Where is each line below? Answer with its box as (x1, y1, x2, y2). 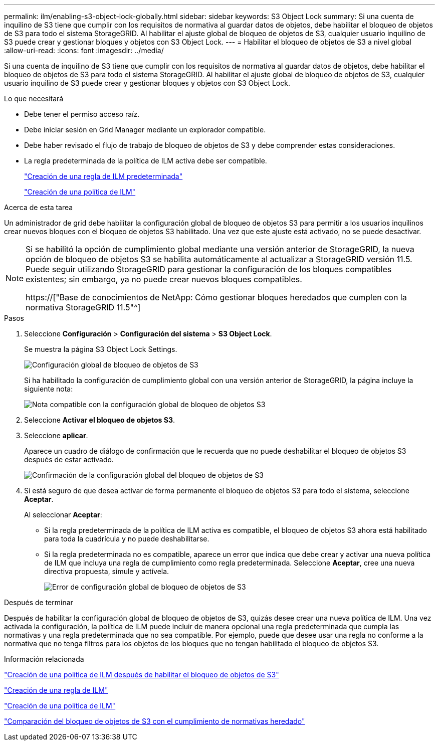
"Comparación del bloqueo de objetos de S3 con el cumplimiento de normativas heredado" (4, 717, 305, 725)
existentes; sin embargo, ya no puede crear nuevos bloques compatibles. (26, 274, 302, 284)
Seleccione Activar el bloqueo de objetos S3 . (24, 416, 175, 424)
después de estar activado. (24, 455, 114, 464)
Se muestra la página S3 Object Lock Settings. (24, 345, 177, 353)
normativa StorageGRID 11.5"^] (26, 302, 141, 312)
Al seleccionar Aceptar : (24, 510, 102, 519)
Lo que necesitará (4, 94, 64, 103)
